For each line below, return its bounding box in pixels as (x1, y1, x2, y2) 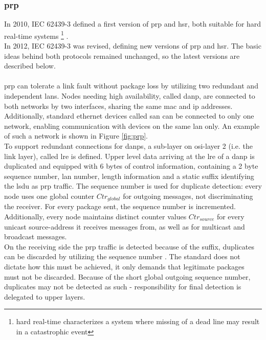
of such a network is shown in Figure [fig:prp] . (4, 130, 148, 141)
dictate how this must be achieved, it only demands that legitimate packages (4, 261, 245, 271)
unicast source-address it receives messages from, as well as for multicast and (4, 221, 245, 232)
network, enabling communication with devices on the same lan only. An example (4, 120, 260, 131)
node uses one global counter (4, 190, 94, 201)
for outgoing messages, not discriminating (123, 190, 253, 201)
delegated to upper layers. (4, 291, 85, 302)
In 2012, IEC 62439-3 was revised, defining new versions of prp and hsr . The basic (4, 40, 261, 51)
